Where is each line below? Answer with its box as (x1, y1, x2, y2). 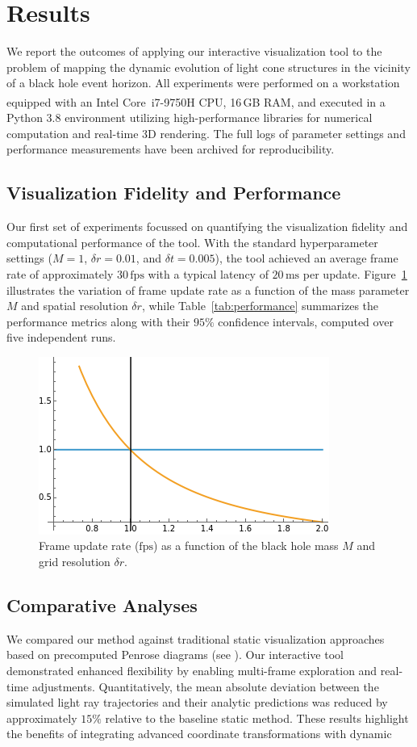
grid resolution (39, 553, 111, 570)
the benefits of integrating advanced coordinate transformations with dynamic (6, 725, 392, 742)
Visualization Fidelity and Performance (6, 180, 341, 205)
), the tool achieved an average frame (215, 250, 398, 266)
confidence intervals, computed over (218, 313, 394, 329)
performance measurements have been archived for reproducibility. (6, 141, 335, 157)
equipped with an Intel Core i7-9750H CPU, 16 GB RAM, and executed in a (6, 93, 386, 110)
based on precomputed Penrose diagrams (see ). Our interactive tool (6, 646, 344, 663)
